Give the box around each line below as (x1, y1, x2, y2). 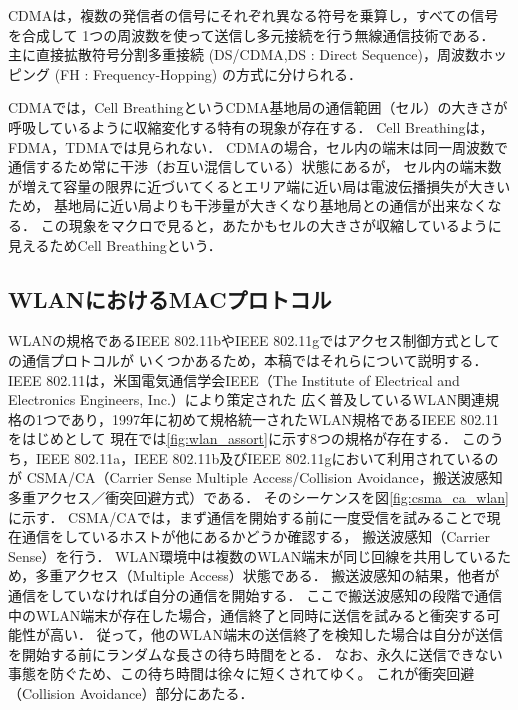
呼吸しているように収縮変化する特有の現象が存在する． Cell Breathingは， (8, 116, 494, 137)
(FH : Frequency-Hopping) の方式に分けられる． (54, 63, 362, 84)
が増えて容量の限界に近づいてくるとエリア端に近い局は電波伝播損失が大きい (8, 175, 511, 196)
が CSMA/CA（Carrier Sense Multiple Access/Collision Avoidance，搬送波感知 (8, 467, 503, 488)
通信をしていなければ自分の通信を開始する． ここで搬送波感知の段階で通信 (8, 585, 503, 606)
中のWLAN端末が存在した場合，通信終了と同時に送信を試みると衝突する (8, 604, 487, 625)
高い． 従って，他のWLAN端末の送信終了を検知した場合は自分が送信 (49, 624, 504, 645)
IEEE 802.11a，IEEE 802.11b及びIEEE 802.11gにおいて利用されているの (35, 447, 499, 468)
